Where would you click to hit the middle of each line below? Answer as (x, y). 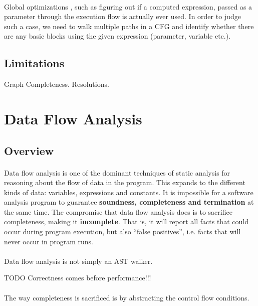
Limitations (34, 63)
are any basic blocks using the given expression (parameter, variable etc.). (117, 36)
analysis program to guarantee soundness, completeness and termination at (129, 202)
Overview (29, 150)
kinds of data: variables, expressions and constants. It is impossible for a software (129, 192)
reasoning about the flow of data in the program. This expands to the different (125, 182)
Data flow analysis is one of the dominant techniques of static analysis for (117, 172)
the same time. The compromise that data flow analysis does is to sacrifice (118, 211)
